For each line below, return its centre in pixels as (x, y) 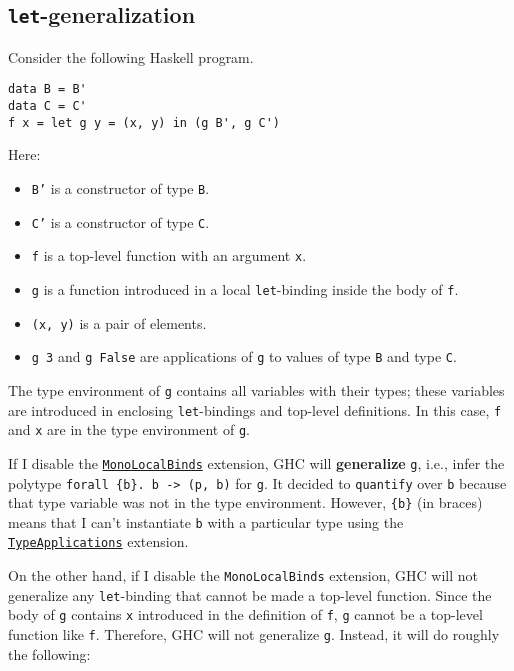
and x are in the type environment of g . (129, 429)
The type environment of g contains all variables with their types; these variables (256, 389)
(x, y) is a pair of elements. (119, 322)
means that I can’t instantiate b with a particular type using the (206, 521)
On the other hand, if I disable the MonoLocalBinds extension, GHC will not (243, 575)
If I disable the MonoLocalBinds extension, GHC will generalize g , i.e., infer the (256, 462)
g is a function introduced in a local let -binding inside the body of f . (245, 288)
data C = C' (47, 106)
